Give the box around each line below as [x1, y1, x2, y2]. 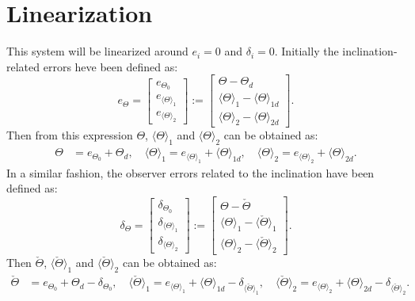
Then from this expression [6, 127, 133, 143]
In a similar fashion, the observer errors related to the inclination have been [6, 164, 375, 181]
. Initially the [274, 43, 339, 59]
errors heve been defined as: [43, 58, 178, 74]
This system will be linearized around [6, 43, 188, 59]
